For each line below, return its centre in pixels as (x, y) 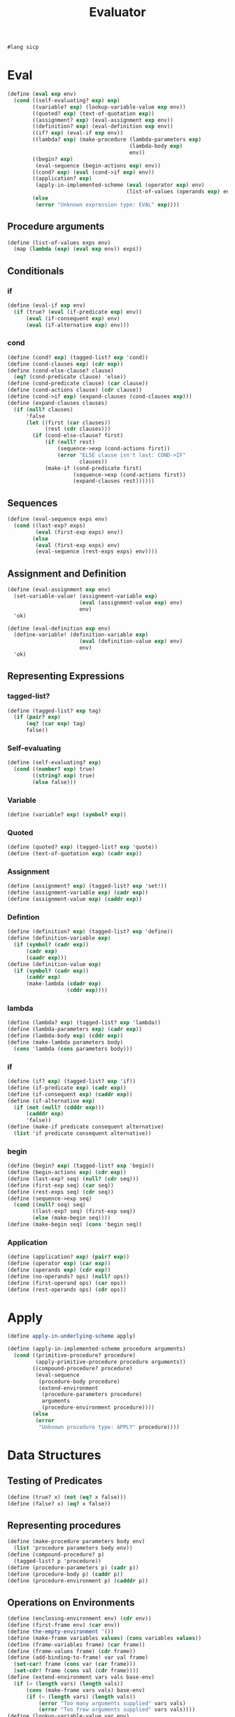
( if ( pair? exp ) (37, 717)
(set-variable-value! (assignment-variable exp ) (86, 596)
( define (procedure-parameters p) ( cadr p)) (73, 1567)
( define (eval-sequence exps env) (58, 519)
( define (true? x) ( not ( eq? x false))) (67, 1497)
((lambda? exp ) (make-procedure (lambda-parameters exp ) (117, 140)
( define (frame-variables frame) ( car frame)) (76, 1644)
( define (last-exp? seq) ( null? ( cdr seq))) (73, 1179)
